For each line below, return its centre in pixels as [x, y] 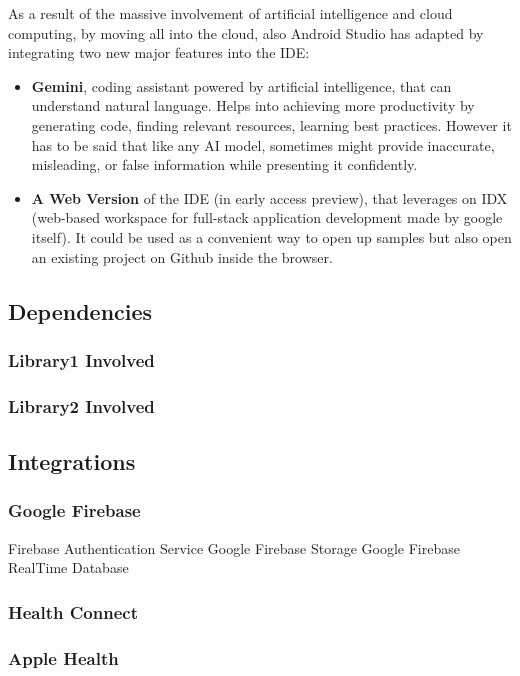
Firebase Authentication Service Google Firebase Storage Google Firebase [234, 547]
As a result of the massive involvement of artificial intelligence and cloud [230, 13]
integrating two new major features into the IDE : [159, 52]
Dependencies [80, 310]
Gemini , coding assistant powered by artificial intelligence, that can [241, 85]
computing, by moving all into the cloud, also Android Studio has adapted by [246, 32]
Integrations [72, 460]
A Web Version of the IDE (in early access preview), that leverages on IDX [269, 197]
